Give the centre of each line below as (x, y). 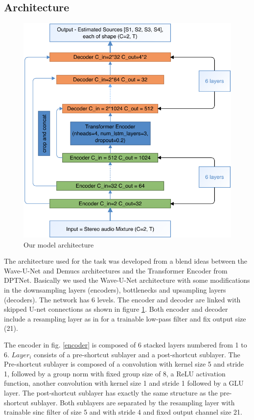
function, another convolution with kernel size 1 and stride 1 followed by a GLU (124, 383)
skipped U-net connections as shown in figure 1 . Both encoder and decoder (116, 309)
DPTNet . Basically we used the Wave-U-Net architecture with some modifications (127, 280)
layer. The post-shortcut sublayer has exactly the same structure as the (111, 393)
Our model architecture (59, 244)
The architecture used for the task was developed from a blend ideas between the (126, 261)
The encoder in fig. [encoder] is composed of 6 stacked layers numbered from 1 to (126, 345)
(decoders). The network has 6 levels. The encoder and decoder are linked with (122, 299)
